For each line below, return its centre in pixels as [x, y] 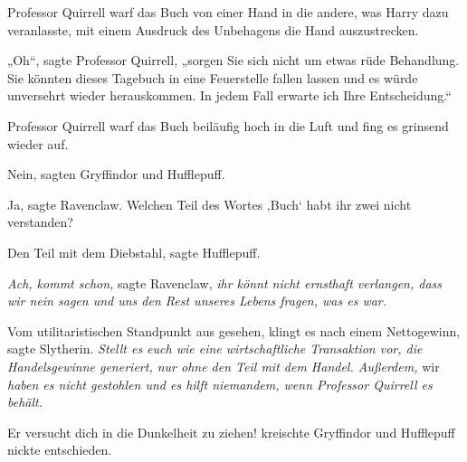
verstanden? [40, 222]
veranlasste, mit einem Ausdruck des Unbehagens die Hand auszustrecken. [213, 29]
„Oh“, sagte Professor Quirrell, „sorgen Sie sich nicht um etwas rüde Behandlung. [233, 60]
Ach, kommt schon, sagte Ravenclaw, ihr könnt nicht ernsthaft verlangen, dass [225, 283]
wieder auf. [38, 143]
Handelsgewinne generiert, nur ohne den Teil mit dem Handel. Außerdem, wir [224, 366]
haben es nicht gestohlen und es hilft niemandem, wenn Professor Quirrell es [220, 384]
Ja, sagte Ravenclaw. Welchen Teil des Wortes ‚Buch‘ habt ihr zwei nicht [210, 204]
